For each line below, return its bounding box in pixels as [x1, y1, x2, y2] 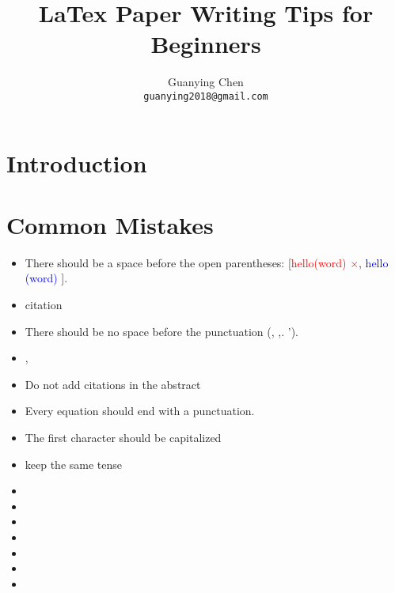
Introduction [6, 146, 147, 179]
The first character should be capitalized [25, 429, 222, 446]
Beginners [150, 28, 261, 60]
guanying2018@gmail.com [143, 90, 268, 102]
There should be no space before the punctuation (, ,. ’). [25, 323, 298, 339]
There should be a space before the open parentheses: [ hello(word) [25, 254, 347, 270]
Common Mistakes [6, 208, 214, 240]
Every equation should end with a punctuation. [25, 402, 255, 419]
